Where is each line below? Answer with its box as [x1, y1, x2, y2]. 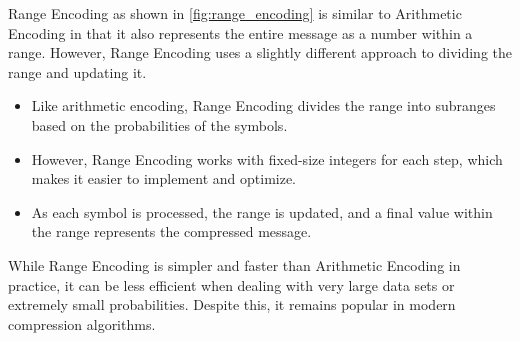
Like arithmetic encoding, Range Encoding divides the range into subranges [31, 95, 496, 116]
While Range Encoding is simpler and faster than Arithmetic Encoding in [8, 254, 461, 275]
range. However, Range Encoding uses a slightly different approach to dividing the [8, 42, 513, 63]
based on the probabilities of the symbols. [31, 114, 288, 135]
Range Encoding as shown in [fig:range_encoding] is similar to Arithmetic [8, 3, 462, 23]
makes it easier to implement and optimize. [31, 168, 297, 189]
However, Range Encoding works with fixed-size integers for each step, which [31, 148, 503, 169]
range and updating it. [8, 61, 147, 82]
